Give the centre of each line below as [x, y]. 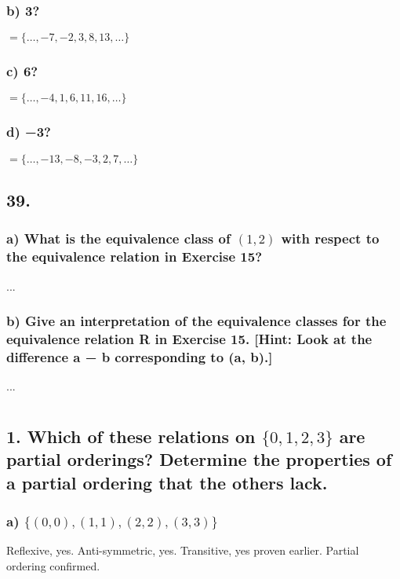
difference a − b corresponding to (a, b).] [140, 356]
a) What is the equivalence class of [118, 238]
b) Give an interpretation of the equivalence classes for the [196, 321]
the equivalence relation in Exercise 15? [135, 257]
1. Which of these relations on [131, 436]
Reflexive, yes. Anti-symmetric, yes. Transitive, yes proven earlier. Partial [183, 550]
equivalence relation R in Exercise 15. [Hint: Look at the [189, 339]
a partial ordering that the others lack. [167, 482]
